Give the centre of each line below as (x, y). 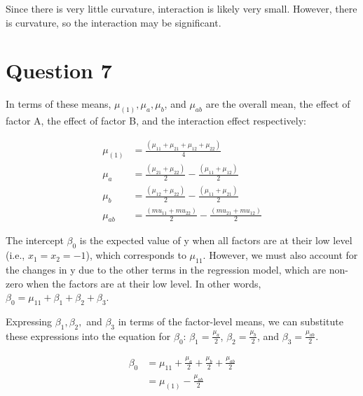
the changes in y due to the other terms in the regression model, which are (166, 269)
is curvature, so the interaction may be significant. (114, 22)
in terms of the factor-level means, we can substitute (231, 321)
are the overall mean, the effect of (278, 104)
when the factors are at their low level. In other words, (144, 283)
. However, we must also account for (280, 255)
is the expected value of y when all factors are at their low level (216, 240)
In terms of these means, (59, 104)
